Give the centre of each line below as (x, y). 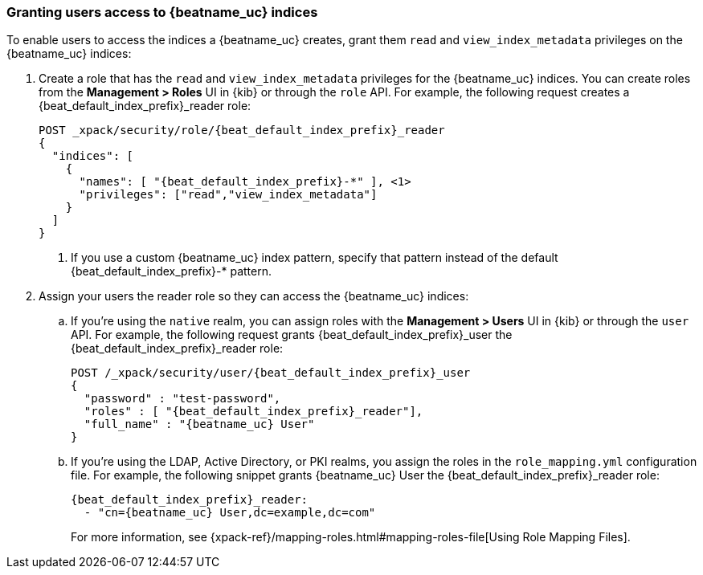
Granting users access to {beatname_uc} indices (162, 12)
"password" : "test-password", (182, 399)
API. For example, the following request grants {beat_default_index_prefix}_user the (292, 335)
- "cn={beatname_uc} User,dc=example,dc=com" (230, 513)
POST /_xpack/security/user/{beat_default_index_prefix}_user (271, 373)
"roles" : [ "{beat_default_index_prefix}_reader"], (253, 412)
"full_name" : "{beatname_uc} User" (199, 424)
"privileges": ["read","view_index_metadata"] (228, 195)
